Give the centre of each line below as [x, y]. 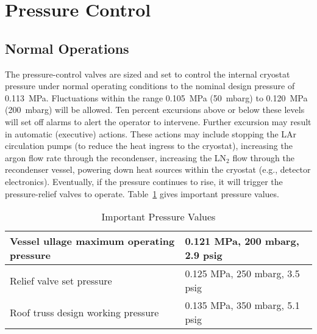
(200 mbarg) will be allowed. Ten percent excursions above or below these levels [155, 110]
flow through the [263, 157]
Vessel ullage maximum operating [92, 241]
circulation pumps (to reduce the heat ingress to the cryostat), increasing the [149, 146]
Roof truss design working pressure [84, 312]
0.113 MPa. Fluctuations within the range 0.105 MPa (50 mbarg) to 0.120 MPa [156, 97]
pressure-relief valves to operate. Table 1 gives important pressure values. [142, 193]
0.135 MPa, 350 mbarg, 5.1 [242, 305]
